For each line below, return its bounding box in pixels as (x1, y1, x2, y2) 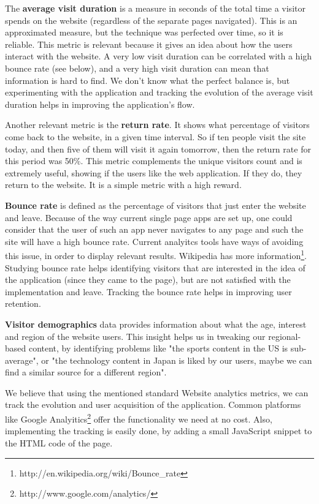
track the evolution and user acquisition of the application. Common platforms (5, 398, 301, 411)
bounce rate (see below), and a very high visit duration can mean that (5, 61, 269, 74)
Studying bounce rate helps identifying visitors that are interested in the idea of (5, 261, 306, 274)
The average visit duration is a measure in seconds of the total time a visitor (5, 2, 306, 14)
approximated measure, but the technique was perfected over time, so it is (5, 26, 283, 39)
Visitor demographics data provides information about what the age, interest (5, 317, 307, 330)
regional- (268, 329, 301, 342)
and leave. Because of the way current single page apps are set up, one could (5, 211, 293, 224)
